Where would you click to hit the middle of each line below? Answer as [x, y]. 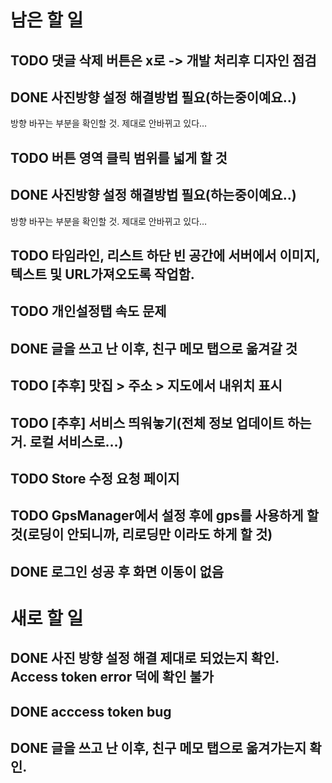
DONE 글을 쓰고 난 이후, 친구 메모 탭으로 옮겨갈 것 [154, 348]
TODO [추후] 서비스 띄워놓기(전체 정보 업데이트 [147, 422]
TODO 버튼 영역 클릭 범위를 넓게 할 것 [119, 157]
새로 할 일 [47, 618]
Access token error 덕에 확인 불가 [112, 677]
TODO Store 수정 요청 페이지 [95, 478]
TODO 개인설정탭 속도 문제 [88, 311]
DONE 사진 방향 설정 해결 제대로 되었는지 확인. [145, 658]
